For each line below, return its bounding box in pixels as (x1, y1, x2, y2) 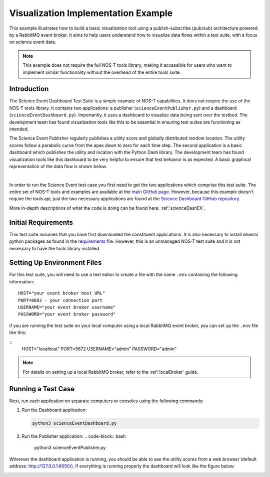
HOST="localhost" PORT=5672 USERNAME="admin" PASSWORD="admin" (21, 346, 177, 352)
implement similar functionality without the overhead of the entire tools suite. (22, 69, 181, 75)
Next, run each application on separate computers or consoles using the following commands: (9, 398, 203, 404)
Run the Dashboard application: (21, 407, 87, 413)
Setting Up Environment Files (9, 258, 102, 267)
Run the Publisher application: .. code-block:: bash (21, 433, 126, 439)
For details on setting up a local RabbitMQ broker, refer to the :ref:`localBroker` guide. (22, 369, 198, 375)
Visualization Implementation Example (9, 8, 173, 19)
